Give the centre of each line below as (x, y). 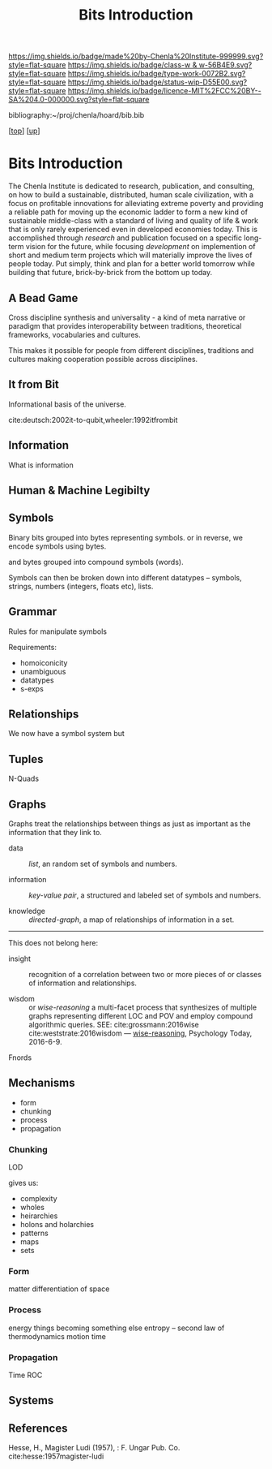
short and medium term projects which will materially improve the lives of (130, 255)
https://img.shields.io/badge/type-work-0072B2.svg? (157, 74)
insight (19, 959)
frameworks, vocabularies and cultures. (74, 334)
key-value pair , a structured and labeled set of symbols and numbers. (145, 895)
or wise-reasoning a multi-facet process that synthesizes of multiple (143, 1007)
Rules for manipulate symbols (58, 631)
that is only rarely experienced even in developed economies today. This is (133, 230)
